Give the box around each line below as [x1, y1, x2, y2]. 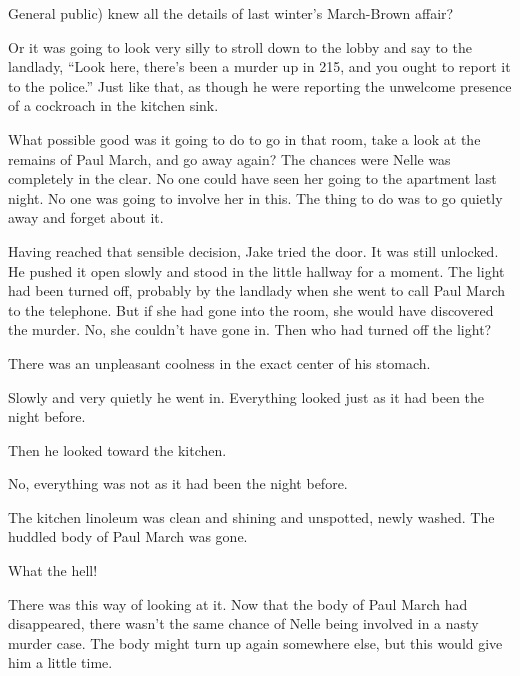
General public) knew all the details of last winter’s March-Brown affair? [8, 3, 454, 23]
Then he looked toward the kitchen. [8, 439, 227, 460]
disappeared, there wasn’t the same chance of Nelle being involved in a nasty [8, 613, 479, 634]
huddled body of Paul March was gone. [8, 526, 248, 547]
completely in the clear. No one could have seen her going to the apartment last [8, 168, 497, 189]
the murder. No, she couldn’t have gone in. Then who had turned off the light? [8, 319, 492, 340]
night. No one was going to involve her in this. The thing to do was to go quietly [8, 187, 503, 208]
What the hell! [8, 560, 98, 581]
